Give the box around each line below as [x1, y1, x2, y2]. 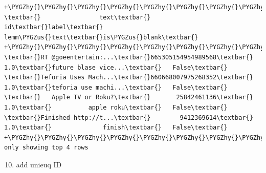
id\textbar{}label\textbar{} [4, 24, 103, 31]
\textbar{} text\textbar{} [4, 13, 151, 21]
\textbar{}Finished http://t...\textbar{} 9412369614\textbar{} [4, 114, 253, 121]
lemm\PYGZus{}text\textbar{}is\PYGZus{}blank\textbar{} [4, 33, 198, 41]
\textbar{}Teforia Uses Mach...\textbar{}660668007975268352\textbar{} [4, 74, 253, 81]
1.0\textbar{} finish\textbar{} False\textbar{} [4, 124, 228, 132]
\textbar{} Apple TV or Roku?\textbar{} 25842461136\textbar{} [4, 94, 253, 101]
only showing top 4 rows [4, 144, 88, 152]
